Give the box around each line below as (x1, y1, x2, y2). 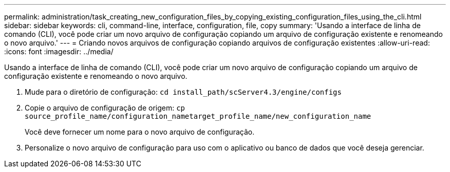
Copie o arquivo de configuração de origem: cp (25, 103, 185, 112)
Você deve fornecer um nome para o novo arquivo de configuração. (25, 127, 255, 136)
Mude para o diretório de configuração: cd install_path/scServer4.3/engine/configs (25, 88, 342, 96)
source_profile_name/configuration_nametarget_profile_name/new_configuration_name (25, 112, 371, 120)
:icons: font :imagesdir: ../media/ (4, 47, 114, 56)
